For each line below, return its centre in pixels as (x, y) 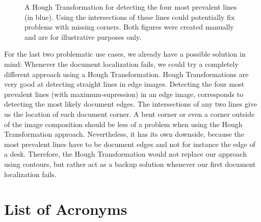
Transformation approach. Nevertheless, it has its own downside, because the (124, 134)
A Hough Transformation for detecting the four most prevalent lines (131, 7)
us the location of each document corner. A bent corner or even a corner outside (129, 114)
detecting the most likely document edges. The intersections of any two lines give (131, 104)
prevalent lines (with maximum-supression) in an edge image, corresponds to (124, 94)
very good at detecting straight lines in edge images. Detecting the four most (124, 84)
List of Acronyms (66, 209)
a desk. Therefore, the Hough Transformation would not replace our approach (126, 154)
